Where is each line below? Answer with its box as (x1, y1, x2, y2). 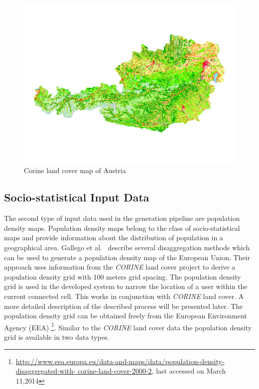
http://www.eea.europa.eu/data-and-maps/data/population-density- (15, 356, 225, 366)
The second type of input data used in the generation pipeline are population (4, 213, 240, 223)
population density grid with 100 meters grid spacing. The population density (4, 271, 241, 282)
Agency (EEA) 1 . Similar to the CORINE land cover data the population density (4, 320, 252, 332)
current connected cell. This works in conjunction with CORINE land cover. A (4, 291, 244, 301)
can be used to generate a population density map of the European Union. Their (4, 252, 251, 262)
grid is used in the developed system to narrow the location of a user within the (4, 281, 248, 292)
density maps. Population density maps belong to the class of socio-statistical (4, 222, 240, 233)
